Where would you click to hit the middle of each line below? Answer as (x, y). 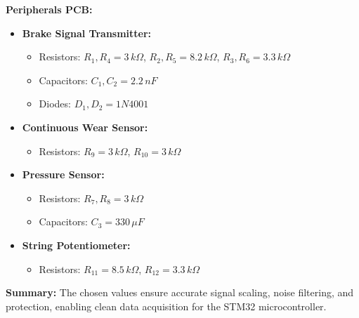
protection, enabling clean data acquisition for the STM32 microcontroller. (166, 306)
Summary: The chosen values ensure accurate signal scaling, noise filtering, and (180, 292)
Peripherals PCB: (49, 9)
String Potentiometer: (76, 245)
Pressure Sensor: (63, 174)
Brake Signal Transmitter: (87, 33)
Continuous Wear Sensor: (85, 127)
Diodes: (55, 104)
